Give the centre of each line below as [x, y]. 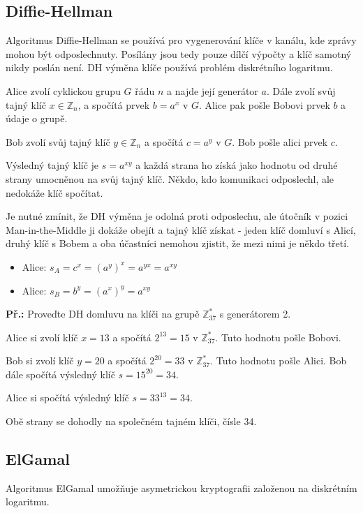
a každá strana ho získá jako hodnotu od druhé [237, 165]
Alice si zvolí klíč [42, 337]
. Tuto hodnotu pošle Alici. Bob [279, 360]
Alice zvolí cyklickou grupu [63, 90]
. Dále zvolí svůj [301, 90]
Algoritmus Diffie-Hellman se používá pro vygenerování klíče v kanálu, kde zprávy [181, 40]
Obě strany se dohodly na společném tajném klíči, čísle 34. [131, 421]
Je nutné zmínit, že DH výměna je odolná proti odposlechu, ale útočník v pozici [177, 216]
